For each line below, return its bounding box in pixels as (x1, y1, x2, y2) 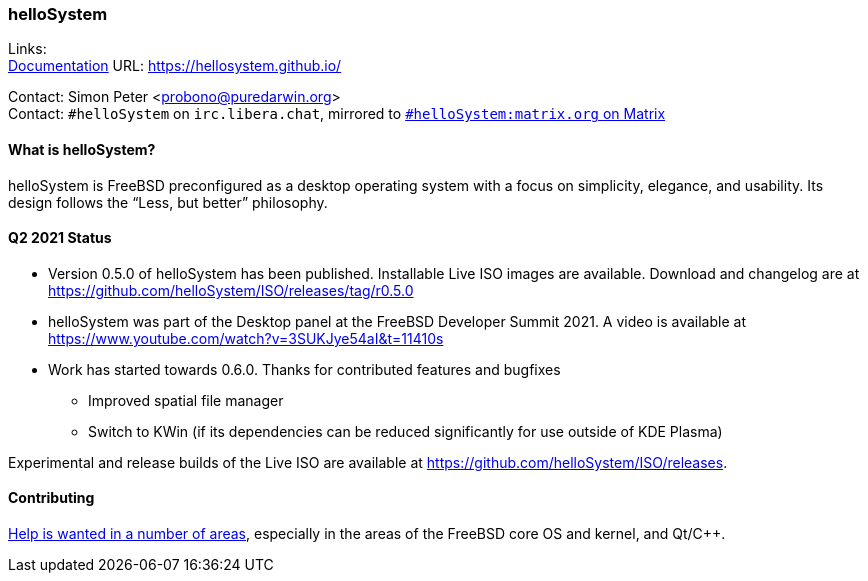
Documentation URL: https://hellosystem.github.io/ (8, 57, 342, 75)
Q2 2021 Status (8, 229, 112, 247)
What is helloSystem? (8, 140, 156, 158)
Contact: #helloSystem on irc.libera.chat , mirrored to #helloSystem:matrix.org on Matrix (8, 105, 666, 123)
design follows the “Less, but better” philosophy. (8, 193, 328, 211)
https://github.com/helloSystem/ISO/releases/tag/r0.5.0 (48, 281, 414, 299)
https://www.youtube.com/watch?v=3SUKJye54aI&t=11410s (48, 329, 444, 347)
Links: (8, 40, 47, 58)
